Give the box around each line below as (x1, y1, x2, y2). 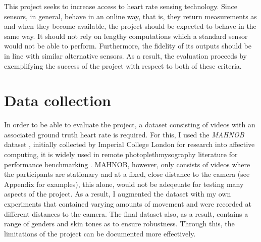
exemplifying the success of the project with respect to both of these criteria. (4, 60, 242, 71)
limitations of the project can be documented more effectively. (4, 228, 196, 238)
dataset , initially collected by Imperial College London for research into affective (4, 139, 255, 150)
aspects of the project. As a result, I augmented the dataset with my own (4, 188, 231, 199)
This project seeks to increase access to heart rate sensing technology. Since (4, 1, 237, 11)
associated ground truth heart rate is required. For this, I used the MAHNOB (4, 129, 244, 139)
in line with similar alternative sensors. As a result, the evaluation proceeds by (4, 50, 247, 61)
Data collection (4, 90, 112, 111)
